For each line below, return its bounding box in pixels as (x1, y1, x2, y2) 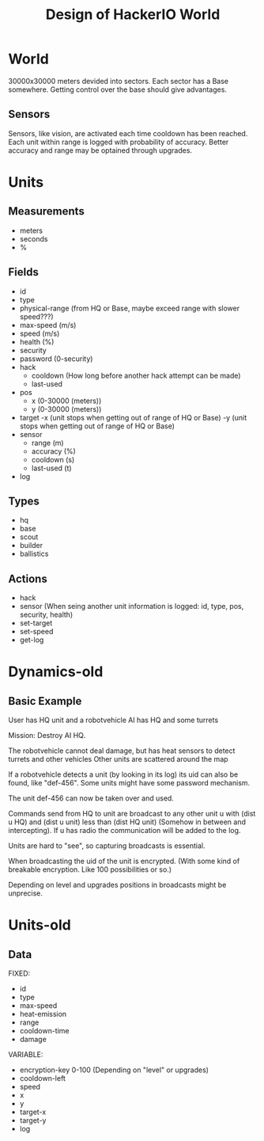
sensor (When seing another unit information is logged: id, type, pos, (19, 602, 244, 611)
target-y (19, 1116, 47, 1125)
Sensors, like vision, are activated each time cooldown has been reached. (8, 128, 248, 138)
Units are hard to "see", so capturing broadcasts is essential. (8, 841, 206, 850)
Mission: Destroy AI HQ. (8, 731, 85, 740)
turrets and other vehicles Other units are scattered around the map (8, 755, 228, 764)
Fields (8, 265, 40, 279)
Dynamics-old (8, 663, 104, 681)
